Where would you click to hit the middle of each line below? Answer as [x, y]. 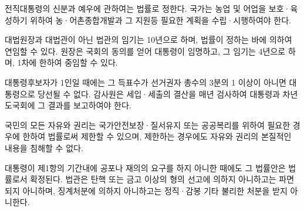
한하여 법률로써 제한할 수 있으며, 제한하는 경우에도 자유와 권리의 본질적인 [157, 136]
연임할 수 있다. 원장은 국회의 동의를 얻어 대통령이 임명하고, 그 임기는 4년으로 [145, 51]
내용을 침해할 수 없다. [44, 147]
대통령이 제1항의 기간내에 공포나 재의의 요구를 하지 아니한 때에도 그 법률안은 [145, 167]
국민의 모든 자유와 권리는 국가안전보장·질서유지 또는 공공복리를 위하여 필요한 [148, 125]
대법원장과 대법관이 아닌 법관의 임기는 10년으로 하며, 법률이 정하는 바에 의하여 [148, 40]
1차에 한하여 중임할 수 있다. [67, 62]
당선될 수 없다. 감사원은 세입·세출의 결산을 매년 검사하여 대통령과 [159, 93]
